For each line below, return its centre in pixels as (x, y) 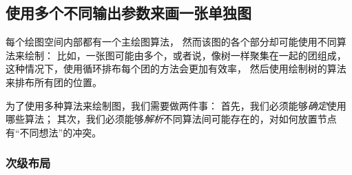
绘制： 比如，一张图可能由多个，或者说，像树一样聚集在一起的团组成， (185, 55)
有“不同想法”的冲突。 (54, 132)
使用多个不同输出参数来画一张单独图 (128, 13)
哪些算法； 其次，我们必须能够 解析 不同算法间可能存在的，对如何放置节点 (171, 119)
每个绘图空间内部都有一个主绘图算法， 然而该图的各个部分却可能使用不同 (171, 42)
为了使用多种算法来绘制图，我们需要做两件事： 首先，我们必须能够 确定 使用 (176, 105)
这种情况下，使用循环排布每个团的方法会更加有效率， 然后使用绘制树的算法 (176, 69)
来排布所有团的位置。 (54, 82)
